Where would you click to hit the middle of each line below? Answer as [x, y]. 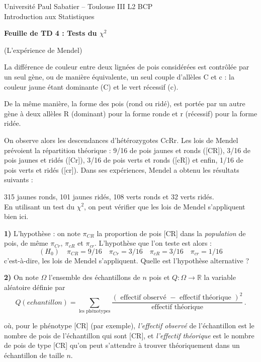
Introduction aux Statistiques [49, 16]
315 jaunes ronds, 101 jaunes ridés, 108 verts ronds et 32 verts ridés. [109, 196]
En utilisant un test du [39, 206]
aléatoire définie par [35, 287]
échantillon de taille [34, 355]
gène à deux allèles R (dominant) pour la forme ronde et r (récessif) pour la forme [131, 113]
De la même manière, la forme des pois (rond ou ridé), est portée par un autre [125, 103]
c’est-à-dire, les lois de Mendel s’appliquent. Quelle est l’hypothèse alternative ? [127, 260]
